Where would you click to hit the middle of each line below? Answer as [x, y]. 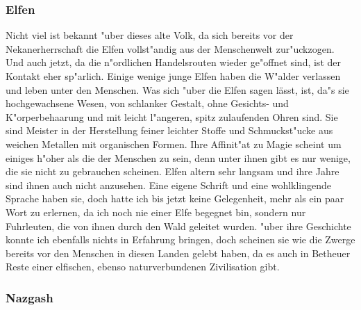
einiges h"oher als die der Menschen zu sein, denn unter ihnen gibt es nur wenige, [178, 157]
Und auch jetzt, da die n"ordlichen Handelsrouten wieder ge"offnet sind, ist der [173, 62]
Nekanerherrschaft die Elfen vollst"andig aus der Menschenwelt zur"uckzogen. [170, 48]
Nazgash [30, 297]
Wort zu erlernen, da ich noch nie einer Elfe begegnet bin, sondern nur [156, 212]
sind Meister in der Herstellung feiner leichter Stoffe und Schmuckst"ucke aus [169, 130]
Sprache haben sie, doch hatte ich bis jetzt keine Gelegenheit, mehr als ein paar [175, 198]
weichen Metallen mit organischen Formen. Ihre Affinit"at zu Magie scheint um [174, 144]
